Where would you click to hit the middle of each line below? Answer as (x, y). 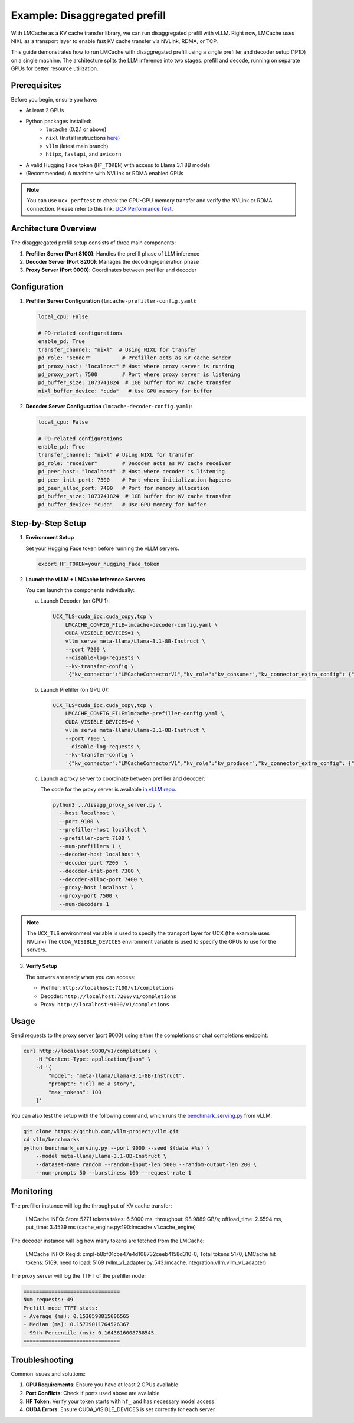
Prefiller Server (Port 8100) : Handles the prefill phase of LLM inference (113, 253)
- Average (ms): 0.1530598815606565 (76, 1316)
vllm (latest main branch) (77, 146)
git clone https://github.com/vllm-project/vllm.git (101, 1131)
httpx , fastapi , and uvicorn (83, 154)
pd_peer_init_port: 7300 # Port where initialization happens (135, 480)
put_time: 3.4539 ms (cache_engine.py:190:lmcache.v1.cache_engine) (111, 1227)
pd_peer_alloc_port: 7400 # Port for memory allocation (124, 488)
